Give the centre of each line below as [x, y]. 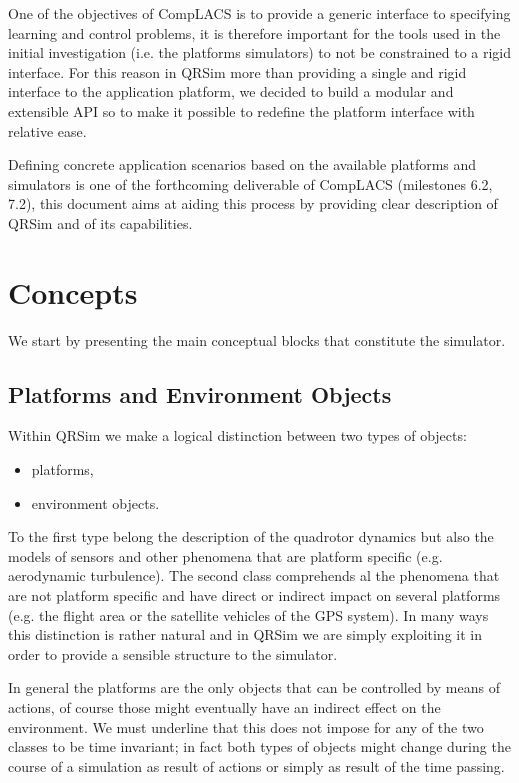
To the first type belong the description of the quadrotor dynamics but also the [251, 536]
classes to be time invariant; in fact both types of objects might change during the [259, 746]
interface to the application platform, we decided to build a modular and [231, 91]
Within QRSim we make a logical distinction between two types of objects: [237, 435]
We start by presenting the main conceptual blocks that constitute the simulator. [257, 339]
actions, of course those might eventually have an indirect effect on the [224, 706]
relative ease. [47, 130]
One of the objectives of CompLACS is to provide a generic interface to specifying [259, 13]
